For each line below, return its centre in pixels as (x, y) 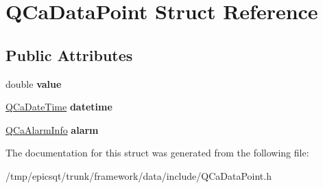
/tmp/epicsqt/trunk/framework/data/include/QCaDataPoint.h (139, 175)
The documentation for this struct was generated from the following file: (157, 153)
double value (34, 83)
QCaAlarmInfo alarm (52, 129)
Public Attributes (69, 55)
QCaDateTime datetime (59, 107)
